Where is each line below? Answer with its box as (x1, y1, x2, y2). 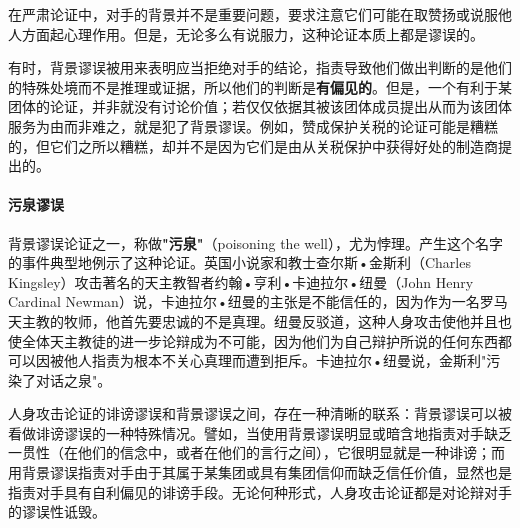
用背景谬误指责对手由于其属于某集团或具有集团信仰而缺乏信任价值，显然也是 (8, 462, 512, 483)
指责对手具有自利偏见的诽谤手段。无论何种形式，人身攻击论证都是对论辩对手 (8, 481, 512, 502)
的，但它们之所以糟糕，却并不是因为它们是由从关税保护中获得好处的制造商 (8, 135, 498, 156)
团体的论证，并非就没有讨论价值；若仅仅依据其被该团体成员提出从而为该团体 (8, 96, 512, 117)
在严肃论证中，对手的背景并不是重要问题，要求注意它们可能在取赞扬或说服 (8, 4, 498, 24)
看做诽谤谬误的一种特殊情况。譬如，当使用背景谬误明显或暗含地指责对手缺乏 (8, 422, 512, 443)
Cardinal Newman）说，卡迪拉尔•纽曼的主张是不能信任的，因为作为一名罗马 (8, 291, 508, 312)
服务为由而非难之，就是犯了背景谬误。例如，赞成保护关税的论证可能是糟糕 (8, 115, 498, 136)
